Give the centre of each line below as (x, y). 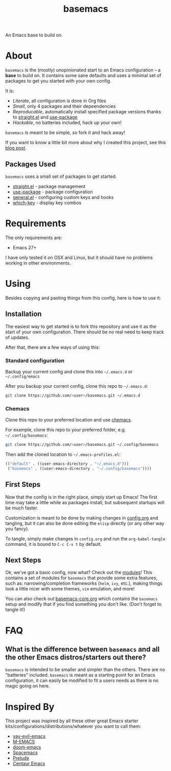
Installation (23, 314)
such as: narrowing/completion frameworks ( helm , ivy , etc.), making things (84, 583)
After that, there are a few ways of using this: (53, 347)
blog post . (16, 148)
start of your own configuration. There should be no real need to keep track (85, 332)
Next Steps (23, 560)
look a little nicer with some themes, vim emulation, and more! (70, 589)
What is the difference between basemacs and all (82, 649)
